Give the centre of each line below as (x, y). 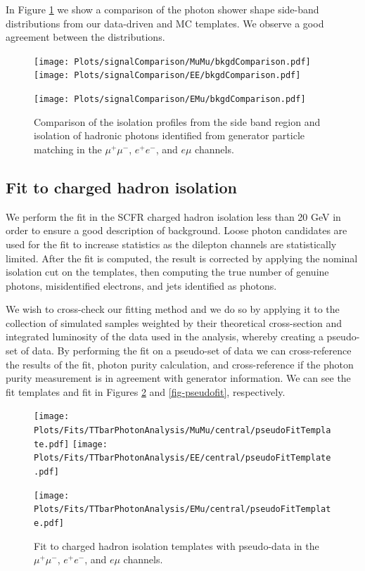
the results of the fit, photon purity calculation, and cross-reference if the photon (180, 364)
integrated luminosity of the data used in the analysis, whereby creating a (165, 336)
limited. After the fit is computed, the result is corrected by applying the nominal (182, 258)
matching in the (68, 149)
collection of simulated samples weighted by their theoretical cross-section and (174, 322)
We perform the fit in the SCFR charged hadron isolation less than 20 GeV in (173, 216)
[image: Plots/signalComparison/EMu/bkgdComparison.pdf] (170, 100)
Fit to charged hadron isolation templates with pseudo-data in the (177, 545)
